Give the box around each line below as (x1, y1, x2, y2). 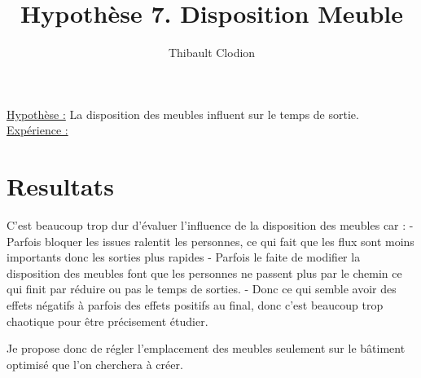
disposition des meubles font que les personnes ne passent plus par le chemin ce (7, 264, 402, 281)
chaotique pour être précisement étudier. (7, 312, 208, 329)
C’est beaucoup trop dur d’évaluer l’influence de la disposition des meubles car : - (7, 217, 414, 234)
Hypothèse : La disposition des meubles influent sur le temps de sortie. (7, 105, 359, 122)
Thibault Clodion (168, 44, 256, 61)
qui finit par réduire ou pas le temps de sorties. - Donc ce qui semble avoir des (7, 280, 397, 297)
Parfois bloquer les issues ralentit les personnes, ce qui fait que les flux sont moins (7, 232, 414, 249)
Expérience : (7, 121, 68, 138)
